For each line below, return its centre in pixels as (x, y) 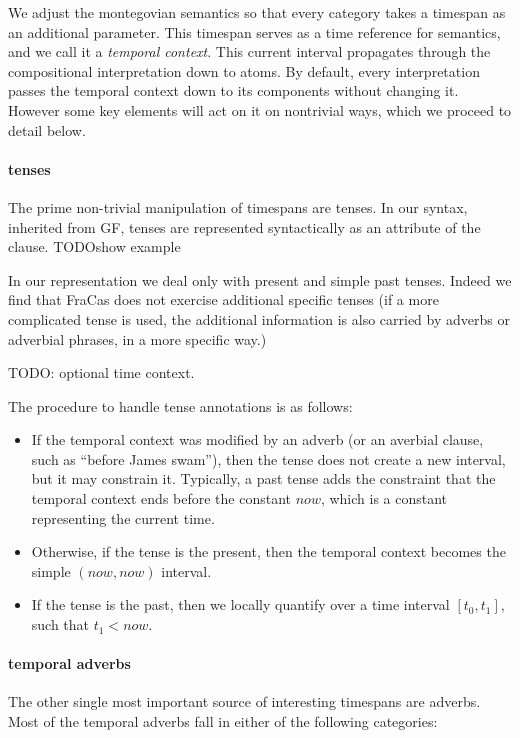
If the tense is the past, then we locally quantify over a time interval (240, 604)
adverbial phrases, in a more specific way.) (137, 338)
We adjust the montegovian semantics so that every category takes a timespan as (257, 12)
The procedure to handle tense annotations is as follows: (180, 405)
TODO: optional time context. (101, 372)
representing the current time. (123, 517)
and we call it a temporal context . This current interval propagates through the (249, 51)
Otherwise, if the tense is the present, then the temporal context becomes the (268, 551)
